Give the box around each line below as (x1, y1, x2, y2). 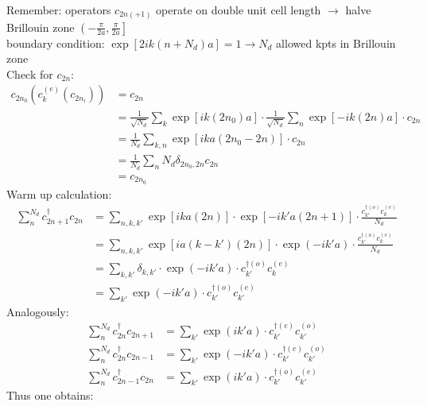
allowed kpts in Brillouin (276, 34, 396, 51)
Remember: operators (6, 2, 111, 17)
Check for (6, 65, 53, 82)
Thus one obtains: (6, 387, 94, 404)
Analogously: (6, 303, 69, 319)
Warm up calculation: (6, 185, 112, 202)
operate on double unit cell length (156, 2, 321, 17)
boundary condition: (6, 34, 105, 51)
